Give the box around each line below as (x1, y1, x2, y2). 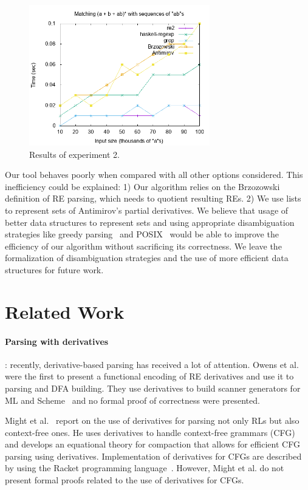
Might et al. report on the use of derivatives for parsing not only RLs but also (5, 414, 299, 427)
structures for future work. (5, 263, 104, 276)
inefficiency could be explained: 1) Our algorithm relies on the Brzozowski (5, 180, 280, 192)
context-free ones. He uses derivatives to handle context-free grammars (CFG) (5, 426, 295, 438)
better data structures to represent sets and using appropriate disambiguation (5, 216, 295, 228)
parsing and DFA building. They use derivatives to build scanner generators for (5, 381, 301, 394)
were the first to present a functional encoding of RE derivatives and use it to (5, 370, 294, 383)
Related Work (5, 299, 125, 324)
